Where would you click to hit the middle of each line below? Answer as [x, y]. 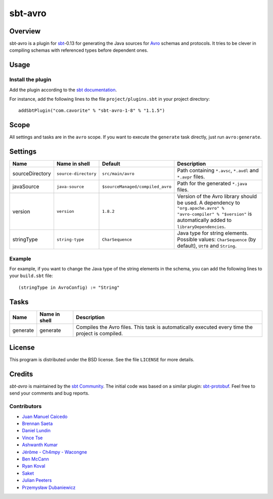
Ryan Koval [34, 466]
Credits [21, 374]
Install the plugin [30, 80]
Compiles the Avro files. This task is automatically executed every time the [164, 327]
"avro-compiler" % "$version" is [215, 214]
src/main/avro [118, 174]
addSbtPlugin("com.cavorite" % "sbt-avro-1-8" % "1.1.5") [92, 111]
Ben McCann [35, 459]
